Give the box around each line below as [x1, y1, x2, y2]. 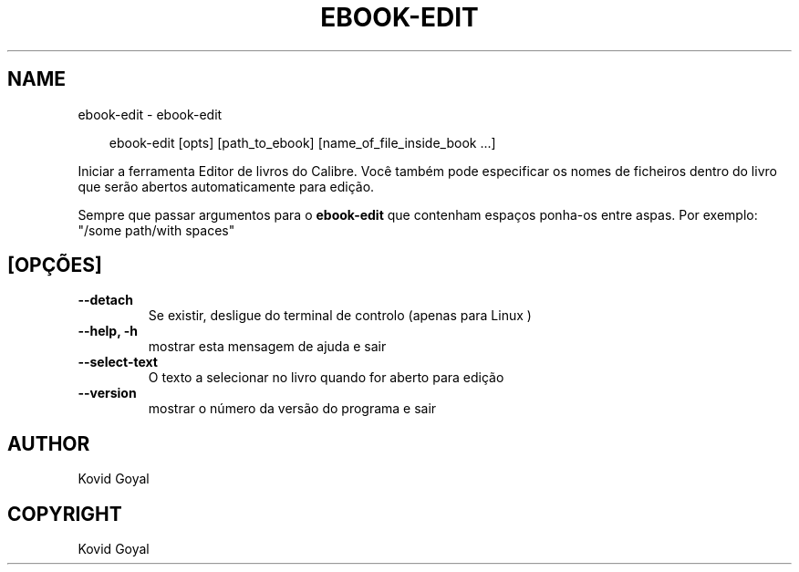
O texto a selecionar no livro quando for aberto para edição [148, 369, 504, 386]
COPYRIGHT [7, 502, 122, 525]
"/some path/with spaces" [78, 222, 235, 238]
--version [78, 385, 137, 401]
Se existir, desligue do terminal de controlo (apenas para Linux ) [148, 307, 532, 324]
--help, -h [78, 323, 138, 339]
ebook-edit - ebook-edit [78, 106, 223, 122]
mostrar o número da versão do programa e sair [148, 400, 437, 417]
